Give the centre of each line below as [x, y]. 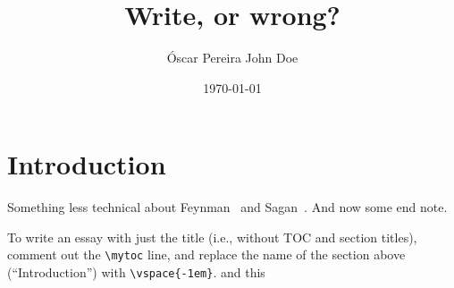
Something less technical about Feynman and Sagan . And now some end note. [227, 207]
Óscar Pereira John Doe [232, 58]
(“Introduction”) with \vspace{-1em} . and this [136, 272]
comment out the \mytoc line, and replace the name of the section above [206, 254]
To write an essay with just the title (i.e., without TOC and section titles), [212, 237]
